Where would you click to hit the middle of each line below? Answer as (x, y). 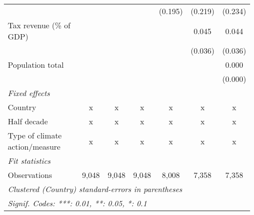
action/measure (34, 147)
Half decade (28, 121)
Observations (30, 175)
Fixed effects (29, 93)
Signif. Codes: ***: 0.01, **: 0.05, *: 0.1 (77, 203)
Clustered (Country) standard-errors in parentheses (95, 189)
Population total (36, 65)
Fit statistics (29, 161)
